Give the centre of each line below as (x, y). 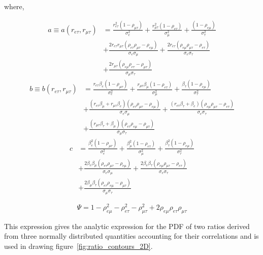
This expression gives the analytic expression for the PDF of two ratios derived (127, 226)
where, (14, 6)
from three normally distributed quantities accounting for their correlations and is (131, 236)
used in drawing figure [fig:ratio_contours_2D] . (78, 246)
